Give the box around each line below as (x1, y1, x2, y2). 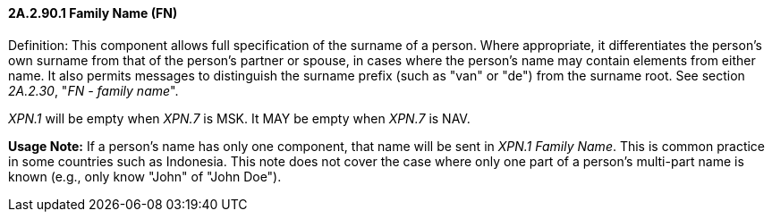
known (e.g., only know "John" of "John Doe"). (8, 168, 282, 184)
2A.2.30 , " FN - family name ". (8, 82, 179, 98)
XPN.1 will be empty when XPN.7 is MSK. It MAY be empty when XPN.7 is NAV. (8, 110, 471, 126)
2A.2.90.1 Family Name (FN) (8, 5, 178, 21)
